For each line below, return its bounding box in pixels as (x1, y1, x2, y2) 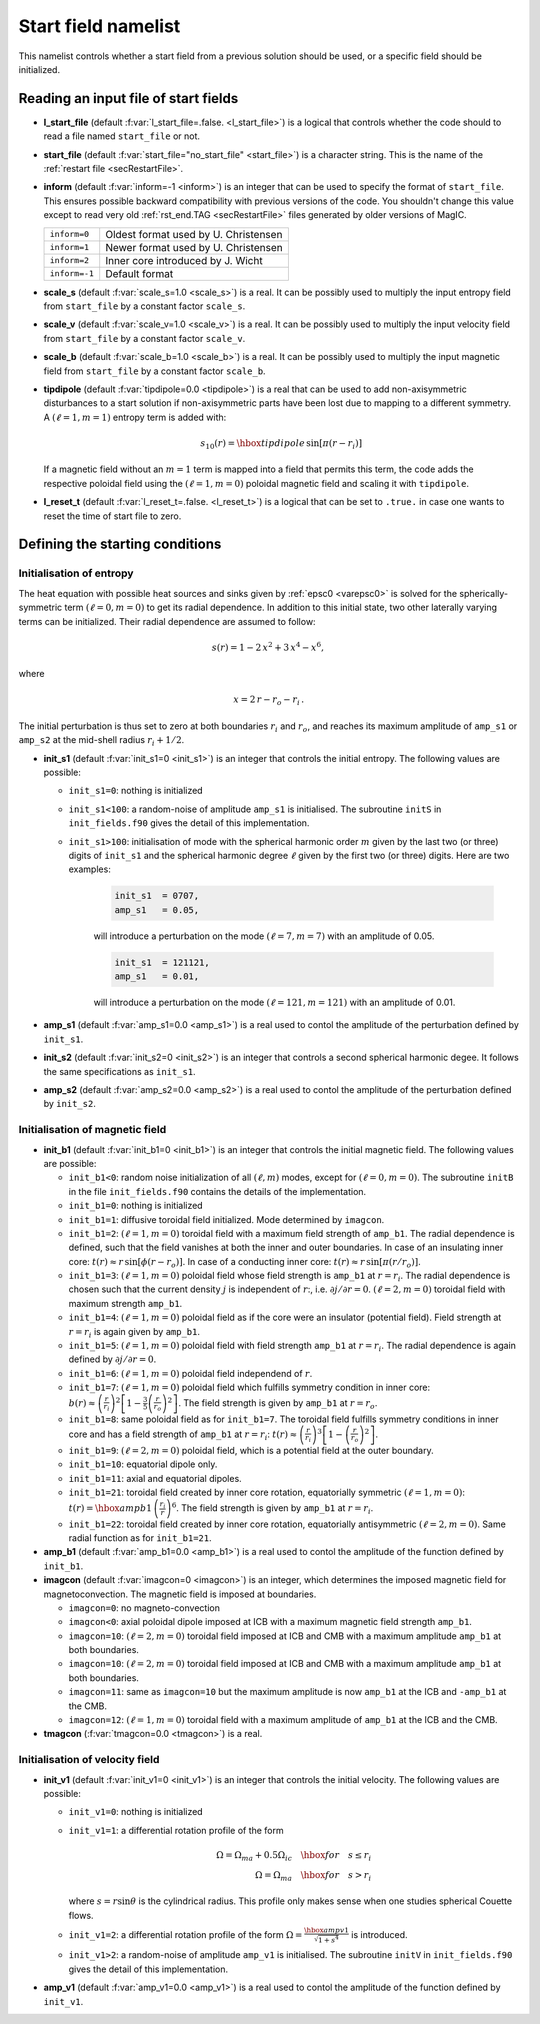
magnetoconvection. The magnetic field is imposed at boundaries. (43, 1588, 317, 1600)
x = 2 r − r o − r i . (233, 694, 305, 708)
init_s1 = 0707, (114, 890, 200, 902)
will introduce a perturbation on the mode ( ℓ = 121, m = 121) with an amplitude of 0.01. (93, 996, 456, 1009)
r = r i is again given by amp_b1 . (68, 1325, 200, 1340)
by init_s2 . (43, 1098, 97, 1110)
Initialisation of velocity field (18, 1753, 160, 1767)
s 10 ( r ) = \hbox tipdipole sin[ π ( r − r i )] (200, 437, 363, 451)
